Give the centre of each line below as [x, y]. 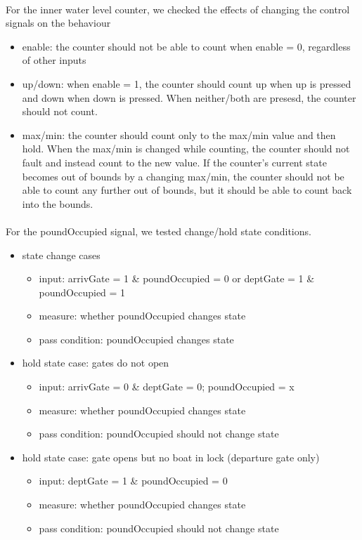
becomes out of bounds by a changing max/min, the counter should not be [183, 176]
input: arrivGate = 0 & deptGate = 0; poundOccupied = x [167, 387]
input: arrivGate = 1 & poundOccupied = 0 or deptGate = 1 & [177, 278]
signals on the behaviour [58, 23]
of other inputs [54, 60]
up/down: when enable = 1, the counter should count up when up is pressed [187, 83]
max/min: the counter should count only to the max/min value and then [179, 134]
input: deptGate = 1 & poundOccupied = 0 [133, 481]
